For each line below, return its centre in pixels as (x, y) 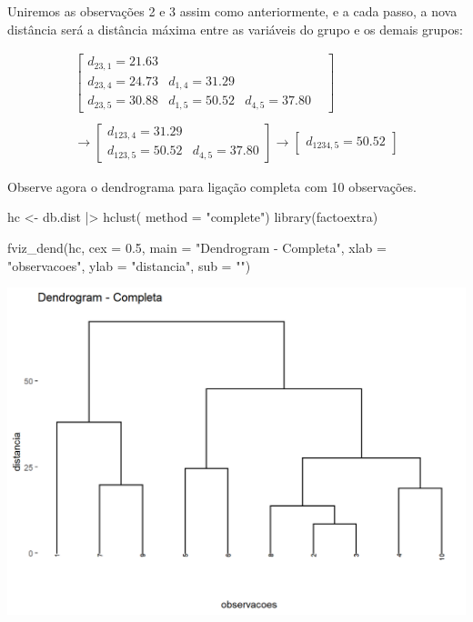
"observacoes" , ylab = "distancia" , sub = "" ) (129, 265)
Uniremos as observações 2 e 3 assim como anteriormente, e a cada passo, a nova (232, 11)
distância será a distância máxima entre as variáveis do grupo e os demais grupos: (235, 29)
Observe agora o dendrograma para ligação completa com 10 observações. (212, 186)
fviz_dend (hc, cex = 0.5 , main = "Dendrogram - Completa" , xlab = (197, 247)
